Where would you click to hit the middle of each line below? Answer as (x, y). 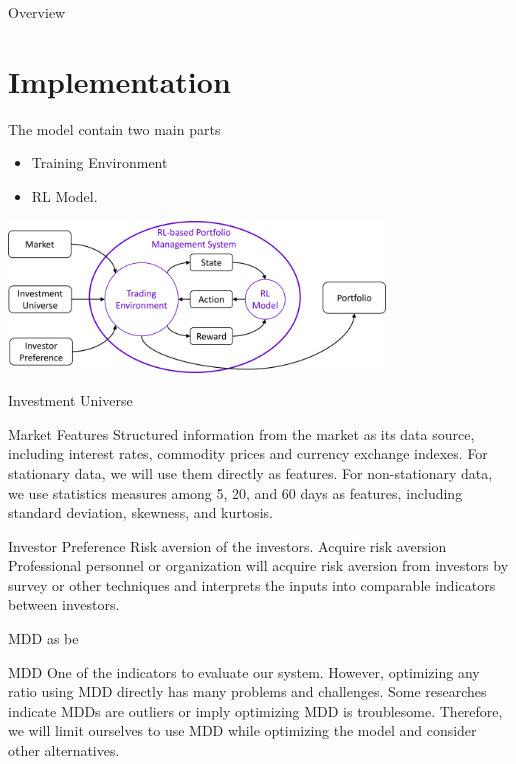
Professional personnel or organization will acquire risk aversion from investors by (258, 565)
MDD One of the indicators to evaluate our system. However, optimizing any (244, 671)
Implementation (119, 80)
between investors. (64, 604)
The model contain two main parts (114, 128)
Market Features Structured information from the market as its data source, (241, 433)
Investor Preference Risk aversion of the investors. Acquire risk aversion (227, 545)
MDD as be (43, 638)
